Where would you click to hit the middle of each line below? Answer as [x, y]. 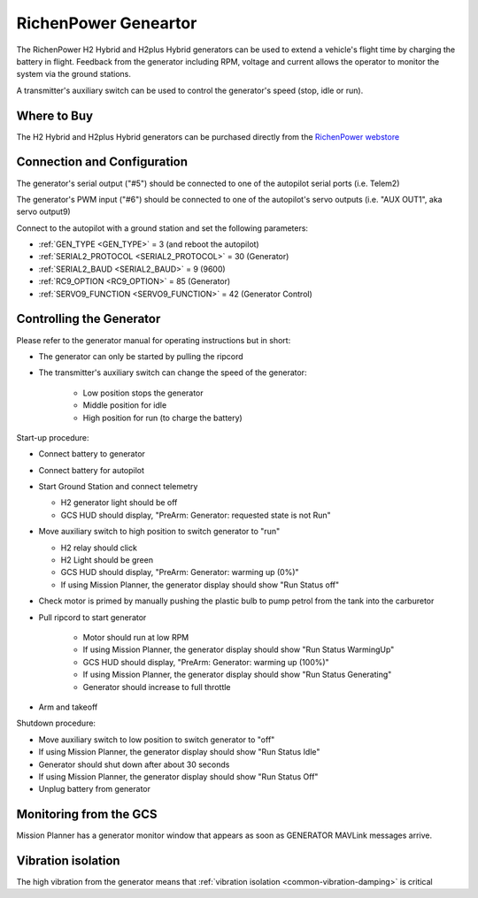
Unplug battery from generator [94, 789]
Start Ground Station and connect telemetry [118, 487]
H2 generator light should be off [119, 503]
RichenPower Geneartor [107, 23]
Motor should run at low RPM [136, 637]
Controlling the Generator [89, 319]
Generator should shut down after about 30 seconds [134, 764]
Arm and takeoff [68, 707]
